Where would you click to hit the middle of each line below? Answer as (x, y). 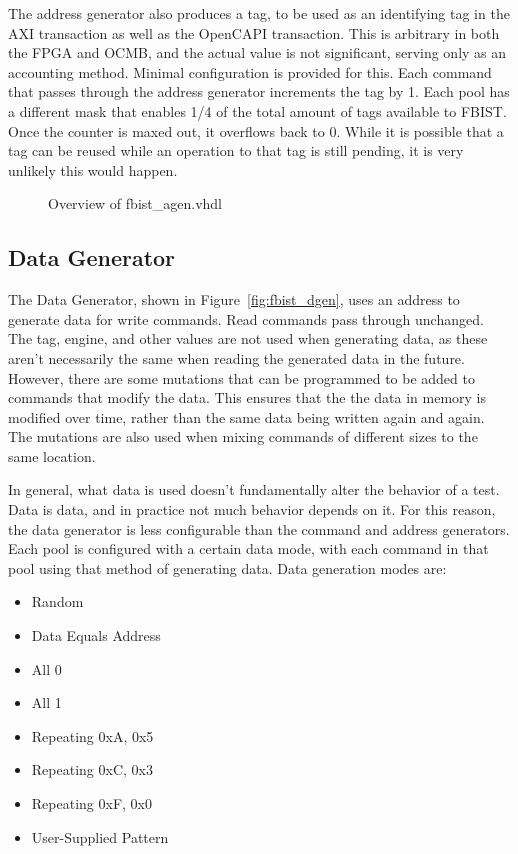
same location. (52, 455)
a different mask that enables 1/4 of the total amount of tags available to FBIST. (257, 110)
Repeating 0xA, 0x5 (92, 735)
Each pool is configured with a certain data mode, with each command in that (248, 548)
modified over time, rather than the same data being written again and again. (246, 416)
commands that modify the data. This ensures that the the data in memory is (247, 397)
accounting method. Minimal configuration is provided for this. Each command (250, 71)
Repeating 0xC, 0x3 (92, 769)
